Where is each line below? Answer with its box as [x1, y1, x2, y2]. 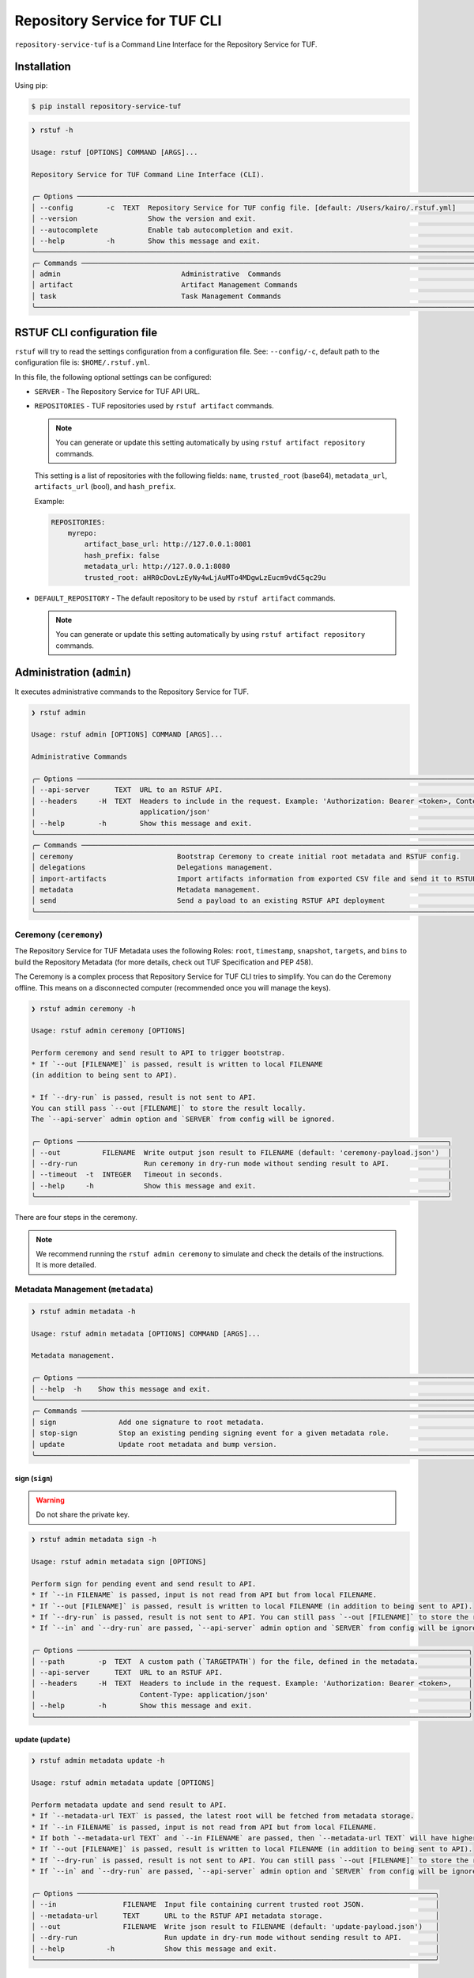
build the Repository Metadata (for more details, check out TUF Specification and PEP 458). [14, 957, 314, 967]
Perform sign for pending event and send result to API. [31, 1579, 257, 1588]
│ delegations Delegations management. [31, 863, 273, 872]
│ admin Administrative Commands [31, 270, 282, 279]
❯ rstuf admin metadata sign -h [31, 1535, 157, 1544]
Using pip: [14, 81, 48, 90]
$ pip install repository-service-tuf [31, 102, 182, 111]
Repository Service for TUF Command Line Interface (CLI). [31, 170, 265, 179]
